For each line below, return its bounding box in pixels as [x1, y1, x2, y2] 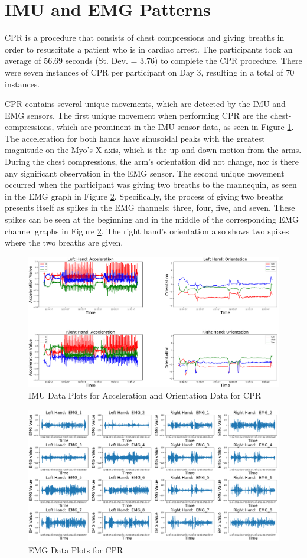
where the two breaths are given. [5, 236, 123, 249]
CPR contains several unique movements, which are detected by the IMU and [5, 97, 286, 110]
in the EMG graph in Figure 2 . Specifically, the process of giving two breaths [5, 190, 284, 202]
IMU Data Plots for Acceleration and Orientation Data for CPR [28, 389, 262, 402]
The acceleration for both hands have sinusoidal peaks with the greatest [5, 132, 265, 144]
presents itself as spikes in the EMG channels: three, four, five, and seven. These [5, 201, 295, 214]
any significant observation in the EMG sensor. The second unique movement [5, 167, 285, 179]
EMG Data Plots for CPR [28, 543, 123, 556]
